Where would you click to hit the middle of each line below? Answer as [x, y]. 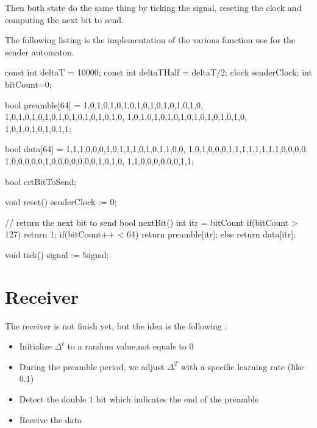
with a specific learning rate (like [242, 366]
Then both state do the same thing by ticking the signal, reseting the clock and [153, 7]
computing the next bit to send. [64, 19]
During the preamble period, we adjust [92, 366]
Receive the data [50, 419]
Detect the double [53, 399]
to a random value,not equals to [127, 346]
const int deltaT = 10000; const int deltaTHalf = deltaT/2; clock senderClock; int [158, 72]
